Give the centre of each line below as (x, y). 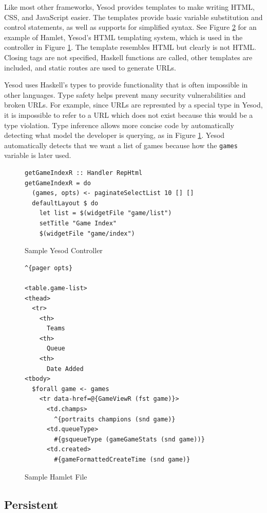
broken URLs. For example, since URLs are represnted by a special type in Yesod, (133, 105)
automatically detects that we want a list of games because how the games (121, 145)
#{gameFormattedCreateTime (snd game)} (122, 459)
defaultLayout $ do (65, 203)
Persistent (31, 504)
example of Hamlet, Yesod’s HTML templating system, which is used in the (123, 37)
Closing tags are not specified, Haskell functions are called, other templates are (128, 57)
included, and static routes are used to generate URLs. (90, 67)
